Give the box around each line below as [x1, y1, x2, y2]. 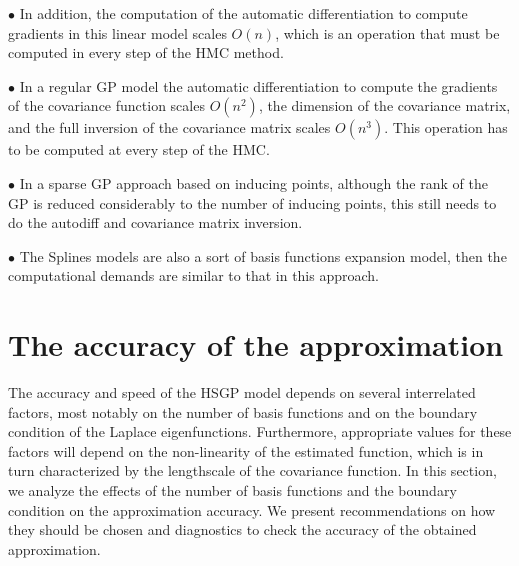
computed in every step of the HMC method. [8, 42, 284, 63]
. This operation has [384, 117, 508, 138]
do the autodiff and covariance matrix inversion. [8, 212, 303, 233]
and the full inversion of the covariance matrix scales [8, 117, 331, 138]
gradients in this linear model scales [8, 22, 227, 43]
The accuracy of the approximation [8, 324, 504, 365]
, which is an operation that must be [275, 22, 500, 43]
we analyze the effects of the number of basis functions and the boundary [8, 480, 457, 501]
